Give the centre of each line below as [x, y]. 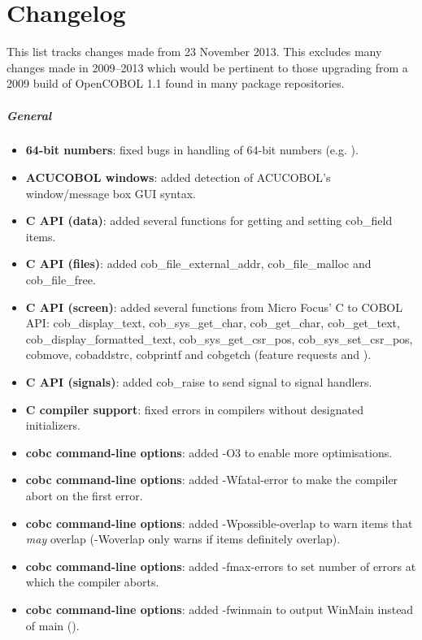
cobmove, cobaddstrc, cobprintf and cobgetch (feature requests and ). [198, 355]
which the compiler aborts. [92, 582]
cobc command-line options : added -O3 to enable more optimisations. [209, 452]
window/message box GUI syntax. [111, 193]
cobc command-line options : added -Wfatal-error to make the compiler [212, 480]
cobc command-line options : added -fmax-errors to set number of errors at [221, 566]
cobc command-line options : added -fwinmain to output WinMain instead [220, 609]
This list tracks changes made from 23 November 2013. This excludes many [194, 52]
